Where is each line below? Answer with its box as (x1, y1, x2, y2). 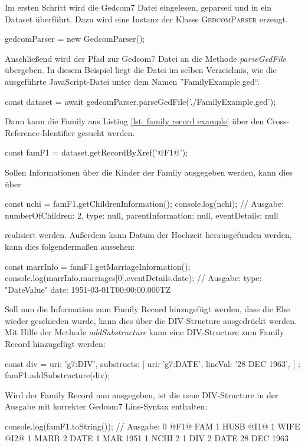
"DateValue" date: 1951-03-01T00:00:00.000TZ (5, 283, 171, 295)
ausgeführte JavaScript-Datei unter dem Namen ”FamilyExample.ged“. (5, 75, 260, 87)
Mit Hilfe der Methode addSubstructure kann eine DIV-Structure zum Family (5, 326, 284, 338)
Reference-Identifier (5, 126, 75, 138)
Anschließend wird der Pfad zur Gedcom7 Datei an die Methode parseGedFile (5, 52, 286, 64)
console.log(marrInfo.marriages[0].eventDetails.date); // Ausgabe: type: (5, 272, 262, 284)
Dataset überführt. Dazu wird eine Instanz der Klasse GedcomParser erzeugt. (5, 12, 288, 25)
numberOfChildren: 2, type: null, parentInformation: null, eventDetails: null (5, 209, 278, 221)
